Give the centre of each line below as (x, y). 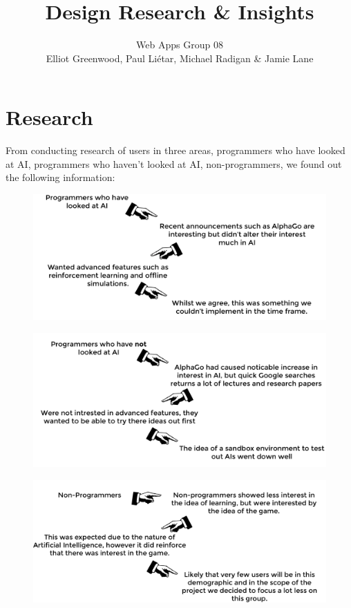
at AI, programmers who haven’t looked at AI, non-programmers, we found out (174, 163)
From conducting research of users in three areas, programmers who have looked (175, 150)
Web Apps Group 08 (180, 45)
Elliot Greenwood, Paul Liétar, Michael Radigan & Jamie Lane (180, 58)
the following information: (60, 177)
